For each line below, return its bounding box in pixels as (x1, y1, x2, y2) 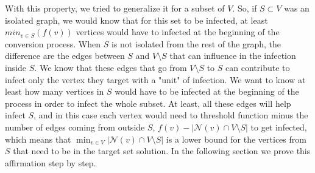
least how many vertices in (5, 85, 104, 98)
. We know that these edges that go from (34, 61, 187, 73)
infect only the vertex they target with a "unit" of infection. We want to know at (5, 73, 306, 86)
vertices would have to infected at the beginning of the (76, 25, 280, 38)
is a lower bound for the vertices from (166, 132, 306, 145)
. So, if (232, 2, 257, 14)
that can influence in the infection (169, 49, 296, 62)
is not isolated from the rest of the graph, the (111, 37, 281, 50)
